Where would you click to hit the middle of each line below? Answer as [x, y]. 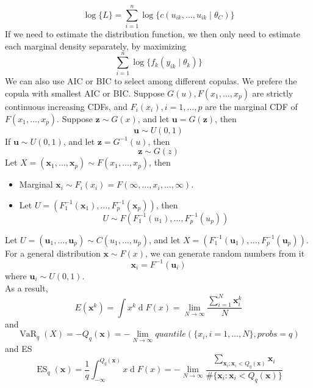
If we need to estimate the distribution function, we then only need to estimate [153, 34]
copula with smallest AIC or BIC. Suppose [85, 93]
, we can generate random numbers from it [225, 253]
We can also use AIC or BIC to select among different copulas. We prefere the [151, 81]
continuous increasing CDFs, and [66, 107]
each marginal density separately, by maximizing [96, 46]
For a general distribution [53, 253]
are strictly [273, 93]
